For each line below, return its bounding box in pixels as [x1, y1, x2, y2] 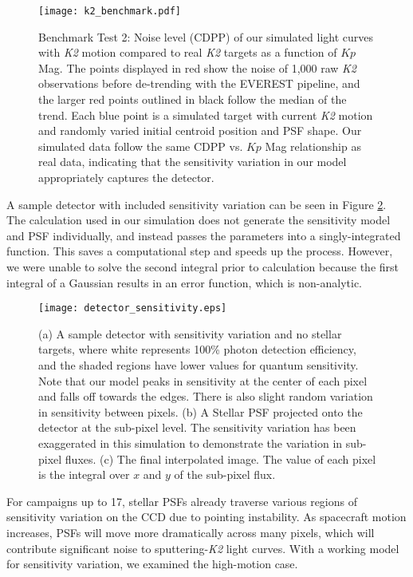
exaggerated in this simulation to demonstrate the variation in [38, 434, 343, 451]
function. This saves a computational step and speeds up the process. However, [6, 243, 393, 259]
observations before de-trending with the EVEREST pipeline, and [38, 75, 360, 92]
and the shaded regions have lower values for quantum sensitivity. [38, 357, 359, 373]
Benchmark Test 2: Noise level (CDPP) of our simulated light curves [38, 28, 373, 45]
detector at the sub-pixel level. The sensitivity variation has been [38, 419, 356, 436]
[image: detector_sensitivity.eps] [38, 302, 227, 314]
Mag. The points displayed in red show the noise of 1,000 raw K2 [38, 59, 357, 76]
